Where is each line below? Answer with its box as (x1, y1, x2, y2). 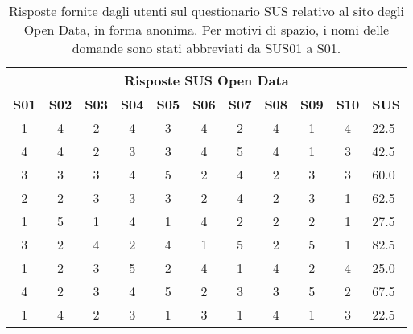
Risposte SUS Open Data (124, 71, 289, 89)
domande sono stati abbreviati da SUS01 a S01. (72, 39, 341, 57)
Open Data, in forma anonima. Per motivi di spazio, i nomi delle (23, 20, 390, 39)
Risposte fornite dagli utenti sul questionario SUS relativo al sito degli (8, 2, 404, 20)
